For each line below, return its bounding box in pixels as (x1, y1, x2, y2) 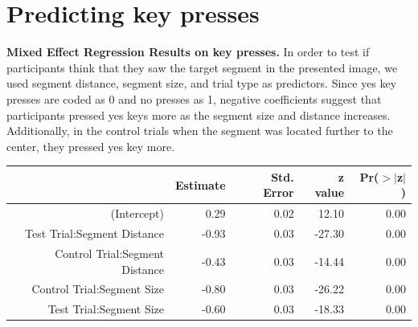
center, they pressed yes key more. (6, 137, 175, 154)
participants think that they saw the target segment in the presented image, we (6, 59, 398, 76)
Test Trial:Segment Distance (24, 225, 165, 242)
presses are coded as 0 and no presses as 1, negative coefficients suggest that (6, 90, 382, 107)
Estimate (175, 176, 226, 193)
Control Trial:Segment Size (31, 280, 165, 297)
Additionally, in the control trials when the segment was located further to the (6, 122, 393, 139)
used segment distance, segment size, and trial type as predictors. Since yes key (6, 75, 397, 92)
